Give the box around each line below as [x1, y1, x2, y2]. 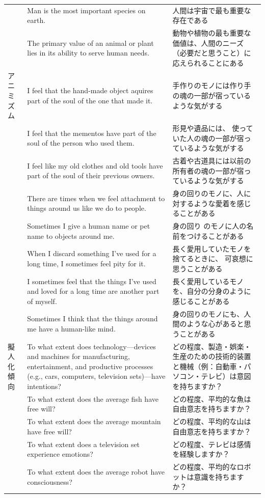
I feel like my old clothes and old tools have [27, 160, 163, 171]
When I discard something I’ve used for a [27, 248, 156, 259]
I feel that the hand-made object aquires [27, 85, 153, 96]
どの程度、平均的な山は [172, 416, 251, 427]
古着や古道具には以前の [172, 155, 251, 166]
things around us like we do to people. [27, 203, 146, 213]
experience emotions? [27, 449, 93, 459]
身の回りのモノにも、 [172, 308, 244, 319]
